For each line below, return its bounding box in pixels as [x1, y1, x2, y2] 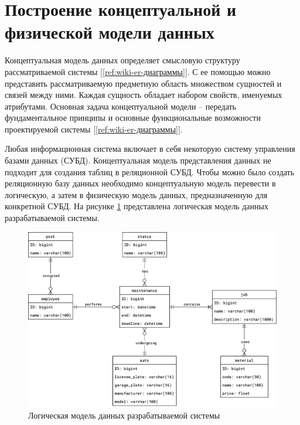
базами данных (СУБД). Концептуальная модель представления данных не [5, 154, 271, 166]
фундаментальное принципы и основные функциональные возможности [5, 111, 261, 124]
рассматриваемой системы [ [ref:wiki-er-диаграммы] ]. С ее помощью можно [5, 65, 271, 77]
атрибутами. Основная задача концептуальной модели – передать [5, 100, 236, 112]
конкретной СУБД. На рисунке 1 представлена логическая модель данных [5, 200, 268, 212]
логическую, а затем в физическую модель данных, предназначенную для [5, 188, 268, 200]
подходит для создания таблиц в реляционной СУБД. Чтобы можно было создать [5, 165, 295, 178]
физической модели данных [5, 20, 214, 44]
